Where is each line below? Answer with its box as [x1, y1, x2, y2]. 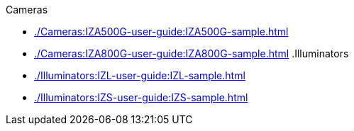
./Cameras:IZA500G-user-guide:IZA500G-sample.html [34, 25, 289, 38]
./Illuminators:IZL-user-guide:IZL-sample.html [34, 69, 245, 81]
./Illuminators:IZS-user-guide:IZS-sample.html [34, 91, 248, 103]
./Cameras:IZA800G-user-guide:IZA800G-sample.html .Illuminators [34, 47, 349, 59]
